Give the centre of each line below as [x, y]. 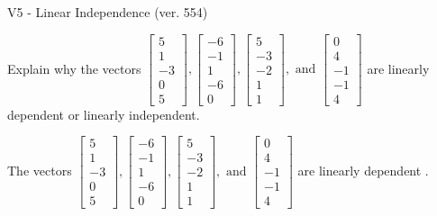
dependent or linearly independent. [104, 114]
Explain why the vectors [74, 68]
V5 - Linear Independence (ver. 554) [108, 12]
